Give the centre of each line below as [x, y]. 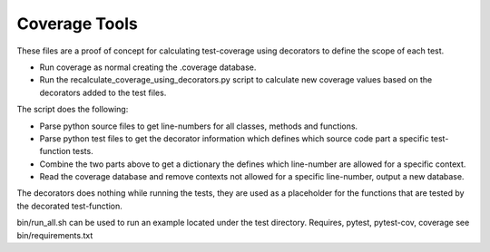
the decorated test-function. [69, 206]
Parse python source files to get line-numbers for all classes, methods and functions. [199, 126]
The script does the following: [73, 110]
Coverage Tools [77, 24]
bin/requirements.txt [55, 235]
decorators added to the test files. [103, 92]
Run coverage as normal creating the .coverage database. [148, 67]
